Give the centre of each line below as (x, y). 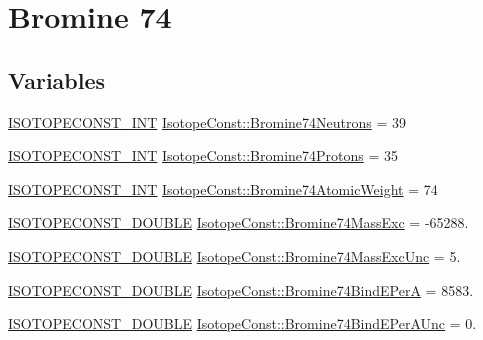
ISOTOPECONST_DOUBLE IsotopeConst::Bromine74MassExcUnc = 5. (234, 255)
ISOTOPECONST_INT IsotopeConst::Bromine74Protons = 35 (203, 155)
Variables (57, 79)
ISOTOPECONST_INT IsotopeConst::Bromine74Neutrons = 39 (207, 121)
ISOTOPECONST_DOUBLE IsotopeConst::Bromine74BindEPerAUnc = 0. (242, 323)
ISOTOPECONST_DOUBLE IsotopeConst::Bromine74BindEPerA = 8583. (241, 289)
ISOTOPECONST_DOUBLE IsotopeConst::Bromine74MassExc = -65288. (238, 222)
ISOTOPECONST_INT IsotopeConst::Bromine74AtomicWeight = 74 (223, 188)
